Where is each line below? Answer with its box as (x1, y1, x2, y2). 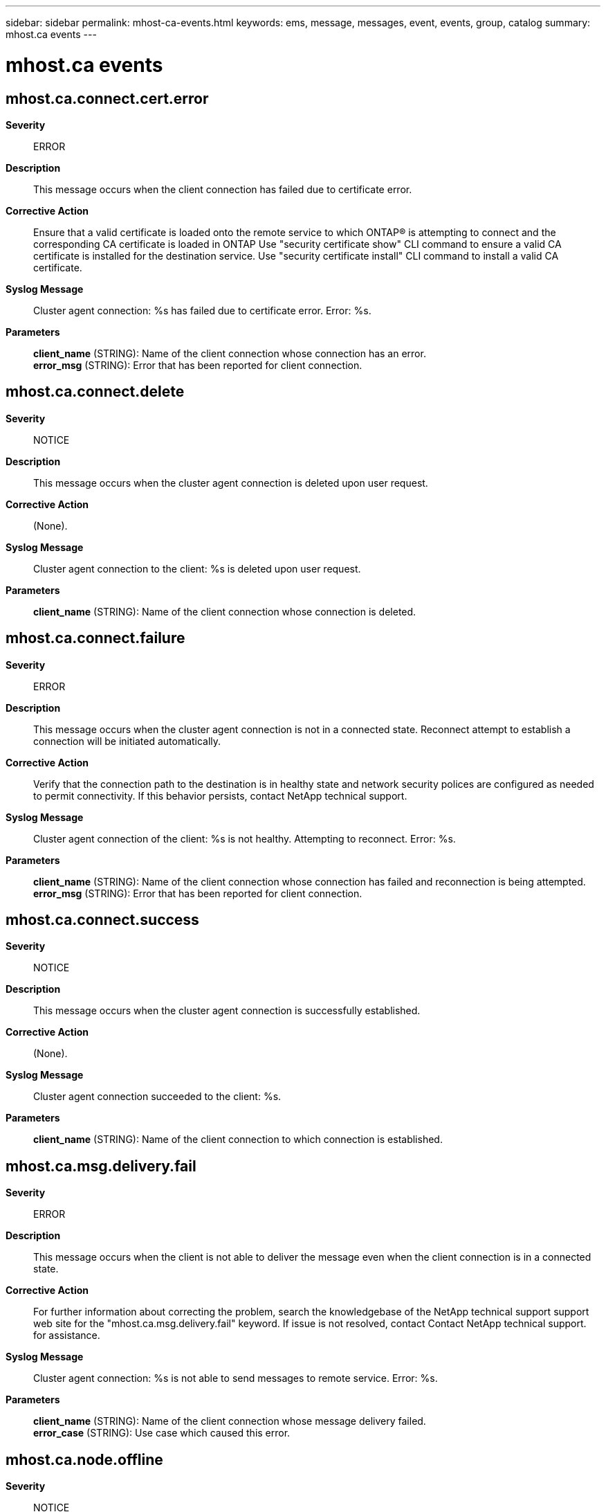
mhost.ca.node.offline (6, 1450, 163, 1468)
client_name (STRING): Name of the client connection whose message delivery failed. (33, 1415, 426, 1428)
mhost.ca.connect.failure (6, 629, 185, 647)
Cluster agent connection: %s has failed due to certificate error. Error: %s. (33, 304, 371, 316)
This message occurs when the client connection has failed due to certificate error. (33, 183, 412, 195)
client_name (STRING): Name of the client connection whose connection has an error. (33, 347, 426, 359)
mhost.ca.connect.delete (6, 383, 185, 401)
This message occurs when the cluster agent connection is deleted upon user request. (33, 476, 428, 489)
